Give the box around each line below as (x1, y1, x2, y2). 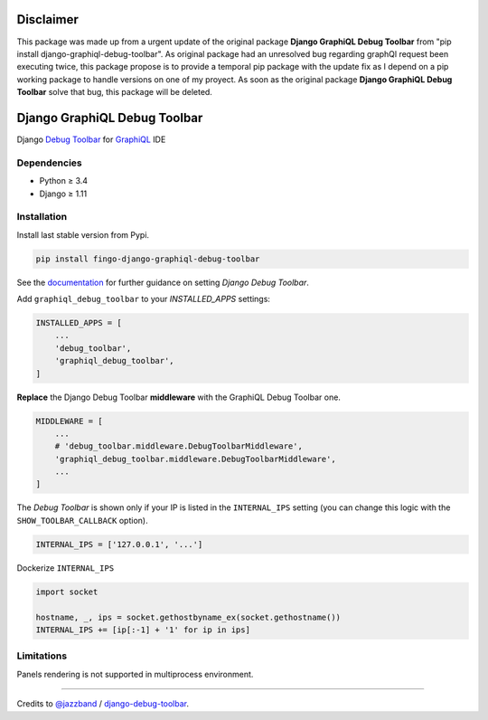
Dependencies (16, 156, 83, 169)
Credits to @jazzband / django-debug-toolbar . (16, 698, 190, 709)
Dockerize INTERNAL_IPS (16, 562, 115, 573)
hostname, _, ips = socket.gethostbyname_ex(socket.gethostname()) (35, 611, 342, 622)
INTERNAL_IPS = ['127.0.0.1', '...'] (35, 539, 203, 549)
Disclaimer (16, 12, 79, 27)
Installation (16, 211, 68, 223)
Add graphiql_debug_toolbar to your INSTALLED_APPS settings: (16, 294, 271, 305)
